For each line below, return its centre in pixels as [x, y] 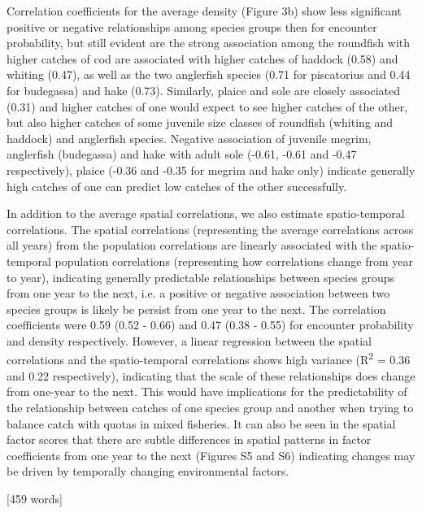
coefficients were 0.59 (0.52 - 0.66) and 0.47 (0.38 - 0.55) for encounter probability [210, 325]
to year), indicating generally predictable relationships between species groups [200, 277]
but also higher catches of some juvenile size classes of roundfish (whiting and [200, 122]
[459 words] [35, 498]
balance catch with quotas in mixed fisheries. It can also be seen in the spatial [201, 423]
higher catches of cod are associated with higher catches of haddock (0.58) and [202, 58]
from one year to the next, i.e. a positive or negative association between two [198, 293]
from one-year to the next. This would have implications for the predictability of [207, 391]
